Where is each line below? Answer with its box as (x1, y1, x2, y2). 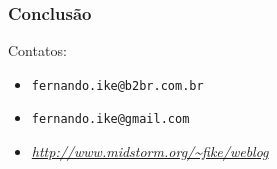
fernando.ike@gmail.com (31, 112, 190, 127)
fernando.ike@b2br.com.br (31, 78, 204, 93)
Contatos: (8, 40, 67, 61)
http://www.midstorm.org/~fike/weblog (31, 141, 269, 162)
